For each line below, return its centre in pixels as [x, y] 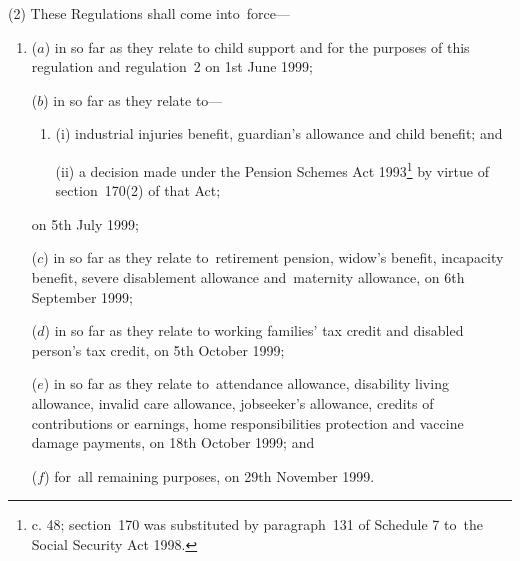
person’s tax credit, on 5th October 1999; [158, 349]
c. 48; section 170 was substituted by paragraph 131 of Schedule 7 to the [257, 524]
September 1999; [82, 296]
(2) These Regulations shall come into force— [149, 13]
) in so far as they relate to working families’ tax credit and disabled [254, 330]
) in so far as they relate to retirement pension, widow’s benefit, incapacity [273, 257]
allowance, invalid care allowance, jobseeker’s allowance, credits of [232, 402]
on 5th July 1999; [85, 223]
